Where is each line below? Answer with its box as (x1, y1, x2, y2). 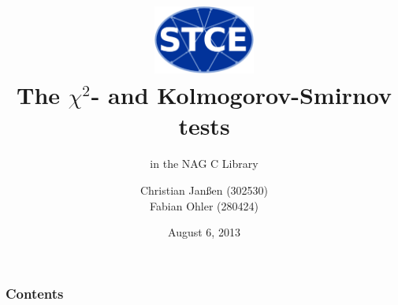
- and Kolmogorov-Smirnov (91, 79, 392, 111)
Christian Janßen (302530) (139, 181, 269, 198)
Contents (6, 283, 64, 303)
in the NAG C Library (150, 155, 259, 172)
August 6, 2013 (168, 224, 240, 240)
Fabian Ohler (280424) (150, 197, 259, 214)
